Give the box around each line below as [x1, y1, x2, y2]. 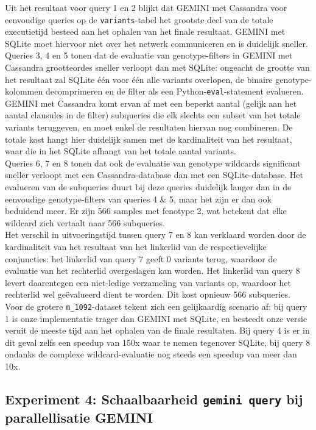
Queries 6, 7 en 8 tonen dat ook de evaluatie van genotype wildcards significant [5, 156, 301, 169]
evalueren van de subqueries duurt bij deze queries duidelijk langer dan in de [5, 181, 292, 193]
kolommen [5, 85, 43, 98]
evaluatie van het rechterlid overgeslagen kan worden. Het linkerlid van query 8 [5, 264, 300, 277]
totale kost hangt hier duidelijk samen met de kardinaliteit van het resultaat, [5, 132, 292, 145]
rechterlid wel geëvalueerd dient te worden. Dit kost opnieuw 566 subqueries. [5, 288, 290, 301]
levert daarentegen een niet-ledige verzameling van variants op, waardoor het [5, 276, 292, 288]
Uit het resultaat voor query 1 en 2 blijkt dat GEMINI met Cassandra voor [5, 1, 287, 13]
